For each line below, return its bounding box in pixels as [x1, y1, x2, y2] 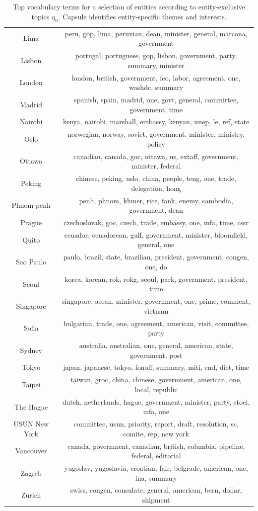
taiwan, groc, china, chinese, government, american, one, [70, 374, 242, 385]
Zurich [21, 490, 41, 500]
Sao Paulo [16, 256, 47, 267]
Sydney [20, 344, 42, 355]
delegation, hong [131, 182, 181, 193]
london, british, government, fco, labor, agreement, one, [71, 72, 241, 83]
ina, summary [135, 472, 177, 483]
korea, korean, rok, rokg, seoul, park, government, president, [64, 273, 248, 284]
